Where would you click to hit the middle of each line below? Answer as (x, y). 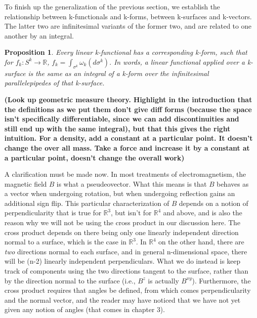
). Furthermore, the (221, 280)
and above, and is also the (203, 213)
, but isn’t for (131, 213)
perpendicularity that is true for (53, 213)
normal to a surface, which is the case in (65, 242)
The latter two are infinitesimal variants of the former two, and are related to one (128, 26)
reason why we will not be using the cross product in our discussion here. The (123, 222)
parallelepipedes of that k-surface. (55, 83)
